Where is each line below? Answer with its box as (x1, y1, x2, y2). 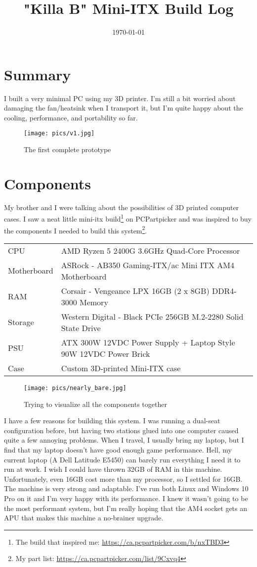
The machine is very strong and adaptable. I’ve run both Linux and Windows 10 (4, 483, 249, 494)
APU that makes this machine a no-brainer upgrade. (4, 512, 164, 523)
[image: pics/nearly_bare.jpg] (24, 384, 127, 392)
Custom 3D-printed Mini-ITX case (61, 362, 181, 374)
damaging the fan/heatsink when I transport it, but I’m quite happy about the (4, 103, 243, 113)
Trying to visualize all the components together (24, 398, 167, 409)
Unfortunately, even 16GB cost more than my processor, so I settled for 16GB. (4, 473, 243, 484)
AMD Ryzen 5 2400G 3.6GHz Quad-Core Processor (61, 244, 240, 256)
